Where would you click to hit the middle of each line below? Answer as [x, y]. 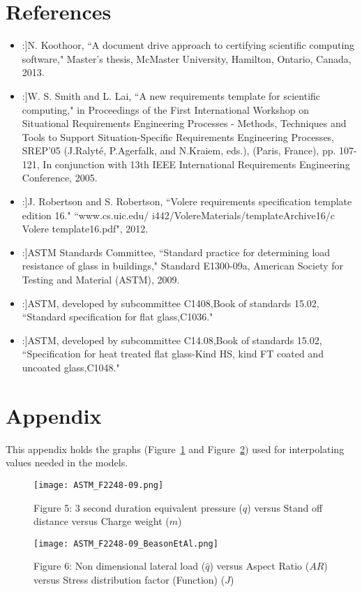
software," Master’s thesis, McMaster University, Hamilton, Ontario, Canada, [187, 58]
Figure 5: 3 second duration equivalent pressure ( [138, 507]
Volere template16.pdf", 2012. [85, 229]
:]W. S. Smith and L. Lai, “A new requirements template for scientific [171, 95]
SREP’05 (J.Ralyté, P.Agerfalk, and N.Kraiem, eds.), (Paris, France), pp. [179, 150]
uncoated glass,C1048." [71, 367]
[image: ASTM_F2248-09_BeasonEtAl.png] [126, 543]
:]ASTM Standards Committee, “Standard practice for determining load [176, 252]
